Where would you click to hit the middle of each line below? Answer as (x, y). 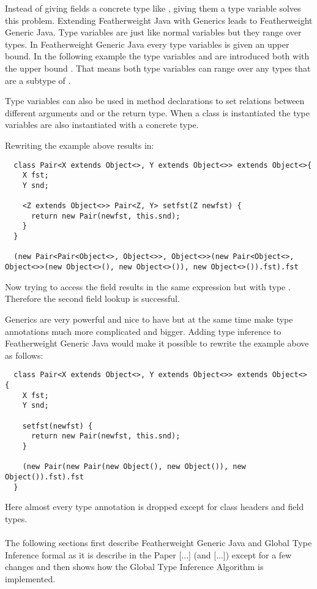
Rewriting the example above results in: (80, 145)
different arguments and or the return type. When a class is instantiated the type (157, 112)
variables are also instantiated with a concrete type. (102, 125)
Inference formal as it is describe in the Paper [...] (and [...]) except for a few (148, 554)
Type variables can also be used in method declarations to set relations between (155, 101)
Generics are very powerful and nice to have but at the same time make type (149, 319)
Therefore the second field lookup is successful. (92, 298)
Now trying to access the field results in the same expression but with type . (148, 286)
